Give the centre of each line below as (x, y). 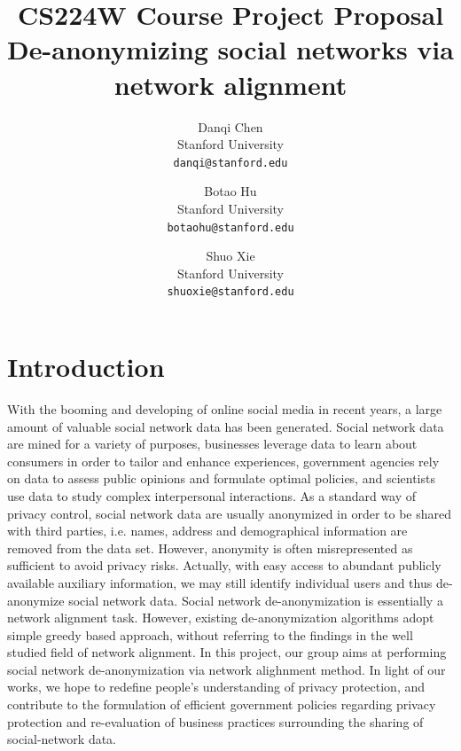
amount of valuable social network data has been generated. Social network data (226, 426)
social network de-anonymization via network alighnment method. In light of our (227, 669)
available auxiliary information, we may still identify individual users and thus (220, 582)
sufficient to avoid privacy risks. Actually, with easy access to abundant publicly (224, 565)
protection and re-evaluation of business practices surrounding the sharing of (215, 721)
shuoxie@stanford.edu (230, 292)
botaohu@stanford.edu (230, 227)
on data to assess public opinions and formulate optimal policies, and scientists (221, 478)
